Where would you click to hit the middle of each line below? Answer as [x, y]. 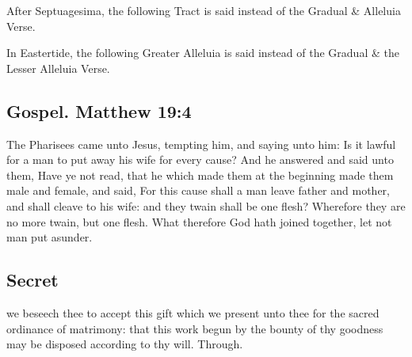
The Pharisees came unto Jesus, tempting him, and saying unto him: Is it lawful [201, 144]
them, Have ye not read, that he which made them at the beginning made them [200, 175]
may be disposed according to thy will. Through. [125, 344]
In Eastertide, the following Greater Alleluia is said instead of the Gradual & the [203, 53]
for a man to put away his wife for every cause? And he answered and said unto [200, 160]
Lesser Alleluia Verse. [58, 68]
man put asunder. [50, 237]
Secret [32, 280]
